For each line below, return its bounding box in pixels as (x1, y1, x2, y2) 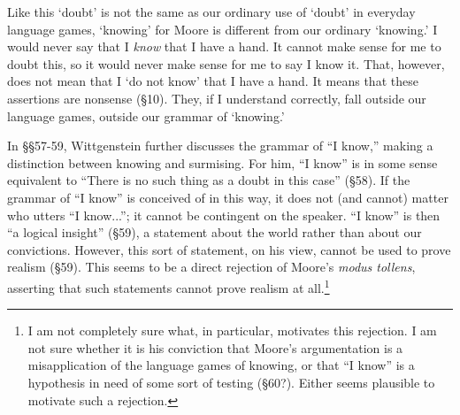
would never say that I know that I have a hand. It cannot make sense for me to (7, 37, 441, 56)
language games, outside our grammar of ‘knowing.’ (7, 106, 285, 125)
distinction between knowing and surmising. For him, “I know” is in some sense (7, 153, 438, 172)
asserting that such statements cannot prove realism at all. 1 (7, 275, 330, 296)
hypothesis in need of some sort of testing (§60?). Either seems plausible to (27, 373, 435, 391)
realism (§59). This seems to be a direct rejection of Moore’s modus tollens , (7, 257, 416, 276)
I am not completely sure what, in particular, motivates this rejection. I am (27, 321, 437, 340)
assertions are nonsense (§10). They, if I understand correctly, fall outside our (7, 88, 426, 107)
